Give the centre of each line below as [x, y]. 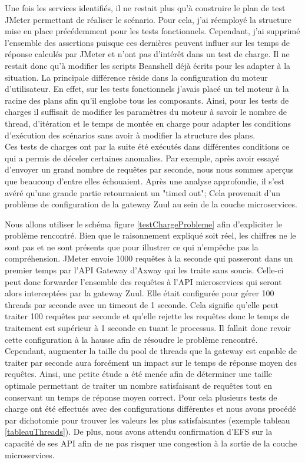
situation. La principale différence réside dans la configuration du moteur [136, 77]
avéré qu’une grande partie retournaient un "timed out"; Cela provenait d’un [143, 192]
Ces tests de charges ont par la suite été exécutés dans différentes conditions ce [147, 146]
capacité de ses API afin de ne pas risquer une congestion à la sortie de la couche [151, 443]
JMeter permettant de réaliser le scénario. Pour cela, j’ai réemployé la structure [148, 19]
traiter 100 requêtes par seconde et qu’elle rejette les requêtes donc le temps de [147, 316]
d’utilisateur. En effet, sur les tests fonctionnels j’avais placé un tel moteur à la [147, 89]
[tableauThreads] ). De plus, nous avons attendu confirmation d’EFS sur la [139, 431]
